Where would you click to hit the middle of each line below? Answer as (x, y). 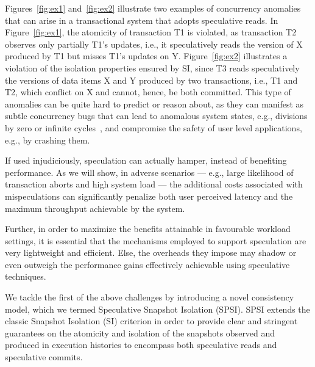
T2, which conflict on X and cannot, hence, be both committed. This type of (148, 92)
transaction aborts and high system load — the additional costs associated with (154, 184)
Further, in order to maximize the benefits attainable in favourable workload (148, 229)
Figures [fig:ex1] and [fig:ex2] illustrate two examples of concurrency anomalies (153, 8)
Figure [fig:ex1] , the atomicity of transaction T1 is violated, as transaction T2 (151, 32)
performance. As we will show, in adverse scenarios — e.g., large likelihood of (149, 172)
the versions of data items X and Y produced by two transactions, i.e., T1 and (151, 80)
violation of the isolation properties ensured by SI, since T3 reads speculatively (152, 67)
